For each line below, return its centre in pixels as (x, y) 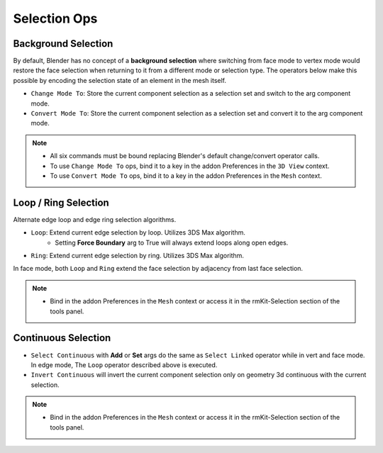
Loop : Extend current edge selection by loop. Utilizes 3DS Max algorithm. (138, 233)
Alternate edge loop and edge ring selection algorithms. (95, 219)
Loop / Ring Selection (61, 202)
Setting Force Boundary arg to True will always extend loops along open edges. (172, 242)
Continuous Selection (62, 338)
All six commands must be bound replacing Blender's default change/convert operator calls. (185, 156)
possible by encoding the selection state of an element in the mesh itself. (120, 80)
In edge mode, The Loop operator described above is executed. (124, 364)
